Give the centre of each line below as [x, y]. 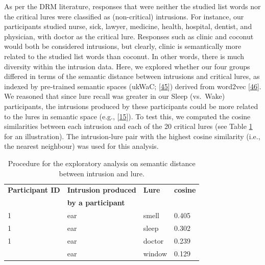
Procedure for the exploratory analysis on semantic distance [102, 163]
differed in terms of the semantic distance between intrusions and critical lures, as [132, 76]
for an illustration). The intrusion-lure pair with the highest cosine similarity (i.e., [132, 136]
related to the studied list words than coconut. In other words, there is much [124, 56]
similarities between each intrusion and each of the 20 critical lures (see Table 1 [128, 126]
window [155, 253]
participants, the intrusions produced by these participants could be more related [131, 106]
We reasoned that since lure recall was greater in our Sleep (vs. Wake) [115, 96]
